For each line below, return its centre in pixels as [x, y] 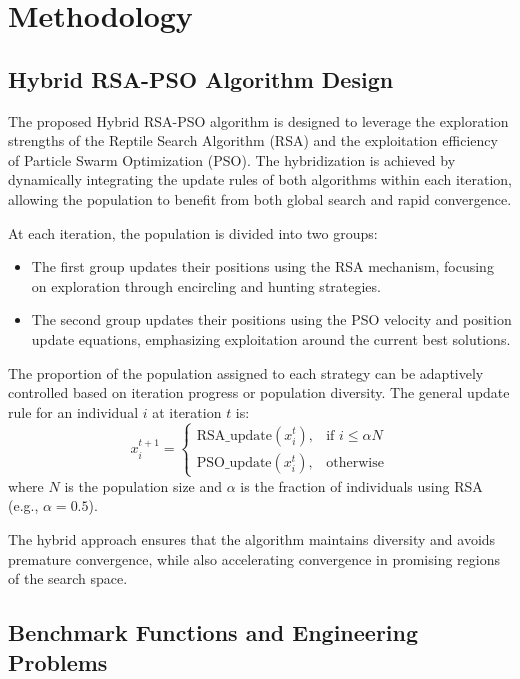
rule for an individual [73, 411]
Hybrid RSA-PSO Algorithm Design [201, 78]
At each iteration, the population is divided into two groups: [193, 232]
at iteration [187, 411]
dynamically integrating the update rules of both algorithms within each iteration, [260, 179]
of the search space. [68, 578]
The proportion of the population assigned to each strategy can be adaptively [246, 372]
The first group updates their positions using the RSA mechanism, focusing [262, 266]
